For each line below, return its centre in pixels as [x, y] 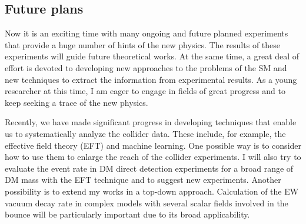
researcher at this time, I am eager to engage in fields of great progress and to [145, 91]
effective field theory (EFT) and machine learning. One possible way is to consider [153, 145]
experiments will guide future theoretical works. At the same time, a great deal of [152, 56]
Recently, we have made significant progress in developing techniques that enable [151, 122]
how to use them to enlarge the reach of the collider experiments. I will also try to [153, 157]
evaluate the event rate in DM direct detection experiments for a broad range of [149, 168]
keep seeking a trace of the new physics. [76, 102]
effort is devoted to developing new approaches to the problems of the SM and [146, 67]
